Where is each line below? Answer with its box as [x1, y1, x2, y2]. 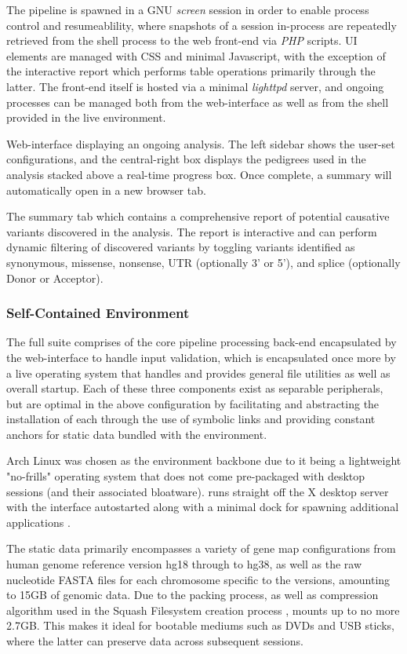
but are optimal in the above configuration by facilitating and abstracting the [6, 395, 380, 411]
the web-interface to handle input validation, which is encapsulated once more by [6, 349, 396, 365]
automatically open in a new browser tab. [6, 181, 206, 198]
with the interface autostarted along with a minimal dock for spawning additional [6, 499, 399, 515]
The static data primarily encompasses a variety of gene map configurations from [6, 540, 396, 557]
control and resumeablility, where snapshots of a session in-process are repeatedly [6, 16, 397, 33]
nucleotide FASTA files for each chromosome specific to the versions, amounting [6, 571, 391, 587]
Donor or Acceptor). [6, 269, 104, 286]
